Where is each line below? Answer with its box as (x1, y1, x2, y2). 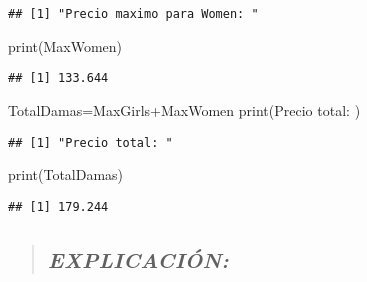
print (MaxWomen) (8, 35, 123, 56)
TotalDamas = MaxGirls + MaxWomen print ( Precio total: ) (8, 99, 361, 120)
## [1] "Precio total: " (8, 135, 173, 150)
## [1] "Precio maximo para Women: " (8, 7, 259, 21)
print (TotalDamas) (8, 164, 124, 185)
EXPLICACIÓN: (47, 243, 229, 274)
